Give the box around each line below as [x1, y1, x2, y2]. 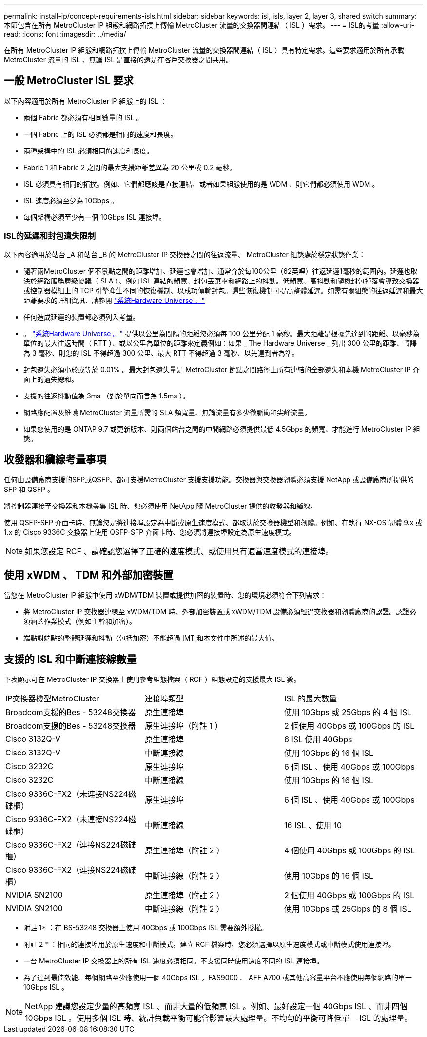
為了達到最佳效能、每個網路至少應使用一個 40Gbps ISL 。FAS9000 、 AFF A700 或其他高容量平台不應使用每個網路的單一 [23, 973, 412, 982]
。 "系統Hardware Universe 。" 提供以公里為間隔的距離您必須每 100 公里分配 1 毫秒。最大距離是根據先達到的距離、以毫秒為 [23, 329, 420, 338]
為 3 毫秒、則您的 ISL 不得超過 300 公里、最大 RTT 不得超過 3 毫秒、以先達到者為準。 [23, 348, 299, 357]
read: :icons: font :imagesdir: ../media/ [4, 30, 126, 38]
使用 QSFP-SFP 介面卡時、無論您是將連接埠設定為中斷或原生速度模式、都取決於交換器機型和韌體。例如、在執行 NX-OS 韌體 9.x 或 [4, 518, 423, 527]
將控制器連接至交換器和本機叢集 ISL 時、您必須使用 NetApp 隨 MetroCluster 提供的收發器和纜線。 [4, 502, 317, 510]
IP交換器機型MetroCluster [5, 694, 99, 704]
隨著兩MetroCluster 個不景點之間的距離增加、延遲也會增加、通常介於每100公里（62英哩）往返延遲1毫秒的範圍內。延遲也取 [23, 266, 418, 275]
